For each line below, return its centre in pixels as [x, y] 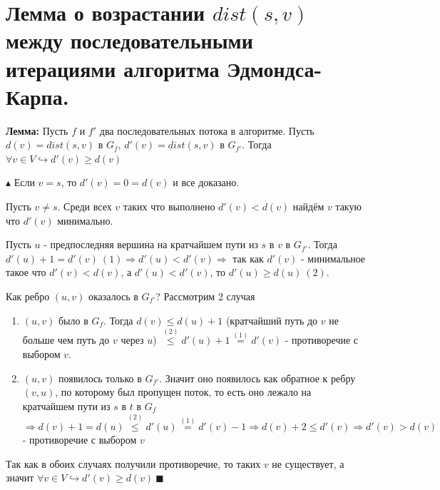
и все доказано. [206, 182]
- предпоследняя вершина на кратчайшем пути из [151, 244]
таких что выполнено [169, 206]
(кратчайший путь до [272, 320]
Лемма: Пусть [37, 130]
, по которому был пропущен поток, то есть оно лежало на [183, 392]
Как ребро [28, 296]
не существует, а [308, 463]
